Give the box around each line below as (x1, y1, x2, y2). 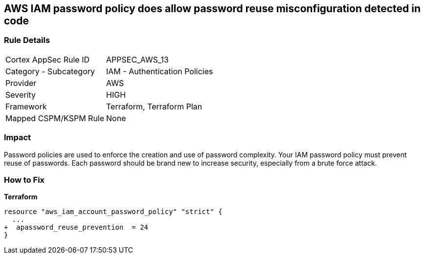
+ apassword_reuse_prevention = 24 (4, 223, 149, 232)
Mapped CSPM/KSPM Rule (5, 113, 105, 123)
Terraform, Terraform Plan (106, 101, 202, 111)
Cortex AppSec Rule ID (5, 54, 90, 64)
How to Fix (4, 174, 45, 185)
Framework (5, 101, 47, 111)
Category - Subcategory (5, 66, 95, 76)
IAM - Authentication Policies (106, 66, 213, 76)
